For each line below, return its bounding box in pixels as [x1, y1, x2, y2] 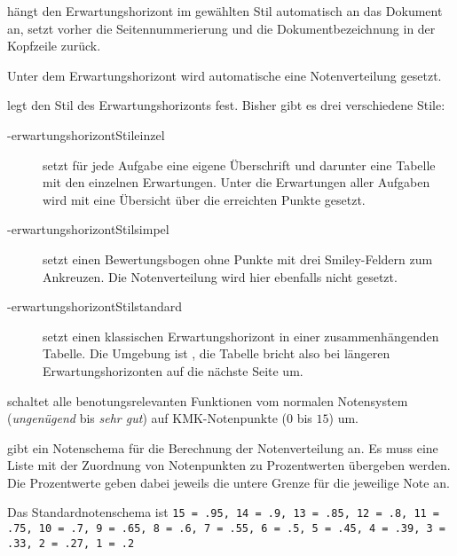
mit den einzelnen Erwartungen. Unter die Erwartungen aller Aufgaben [43, 173, 430, 192]
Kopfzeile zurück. [7, 36, 101, 55]
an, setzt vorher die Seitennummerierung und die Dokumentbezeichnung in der [7, 19, 436, 37]
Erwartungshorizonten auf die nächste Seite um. [43, 361, 303, 380]
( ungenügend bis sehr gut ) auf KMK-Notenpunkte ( [7, 409, 287, 427]
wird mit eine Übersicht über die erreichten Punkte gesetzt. [43, 190, 366, 208]
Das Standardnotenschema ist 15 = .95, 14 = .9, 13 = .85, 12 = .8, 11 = [7, 503, 440, 521]
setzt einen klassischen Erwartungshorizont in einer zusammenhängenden [43, 326, 439, 345]
